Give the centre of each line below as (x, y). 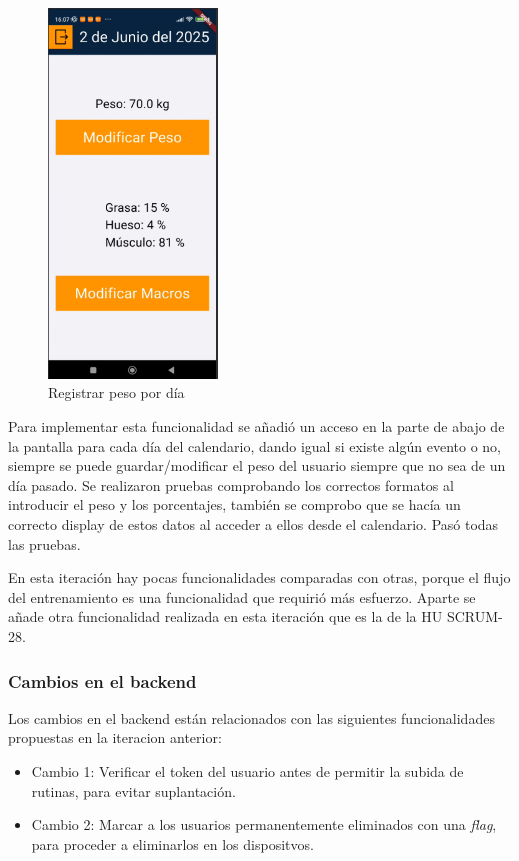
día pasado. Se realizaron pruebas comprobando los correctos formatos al (231, 484)
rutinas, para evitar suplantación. (133, 790)
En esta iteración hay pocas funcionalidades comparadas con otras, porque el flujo (259, 577)
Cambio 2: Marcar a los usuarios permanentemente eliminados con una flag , (264, 824)
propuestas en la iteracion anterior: (115, 737)
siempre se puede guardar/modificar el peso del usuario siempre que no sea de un (257, 465)
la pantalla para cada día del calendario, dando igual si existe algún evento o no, (254, 445)
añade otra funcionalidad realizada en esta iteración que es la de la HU (225, 616)
